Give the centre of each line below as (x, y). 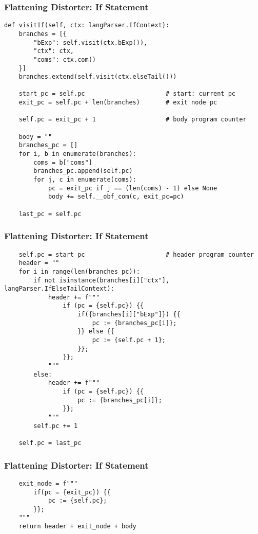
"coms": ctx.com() (65, 59)
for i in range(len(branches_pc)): (79, 271)
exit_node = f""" (48, 483)
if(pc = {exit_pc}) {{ (72, 492)
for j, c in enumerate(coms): (85, 180)
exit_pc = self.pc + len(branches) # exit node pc (118, 103)
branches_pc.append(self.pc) (83, 171)
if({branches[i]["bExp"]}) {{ (129, 315)
